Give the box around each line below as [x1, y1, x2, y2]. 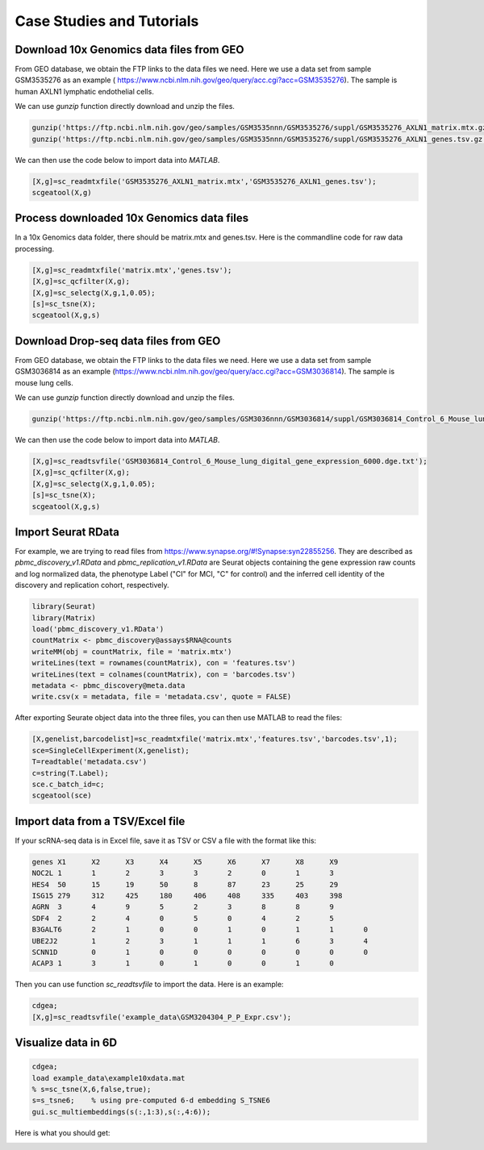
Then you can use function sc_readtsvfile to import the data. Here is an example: [15, 980, 284, 990]
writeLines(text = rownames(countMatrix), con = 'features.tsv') [31, 658, 296, 668]
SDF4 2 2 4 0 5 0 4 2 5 [31, 914, 335, 923]
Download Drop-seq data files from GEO [15, 334, 221, 348]
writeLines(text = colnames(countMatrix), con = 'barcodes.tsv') [31, 669, 296, 679]
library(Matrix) [31, 613, 97, 623]
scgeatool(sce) [31, 791, 92, 800]
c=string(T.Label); [31, 769, 109, 777]
